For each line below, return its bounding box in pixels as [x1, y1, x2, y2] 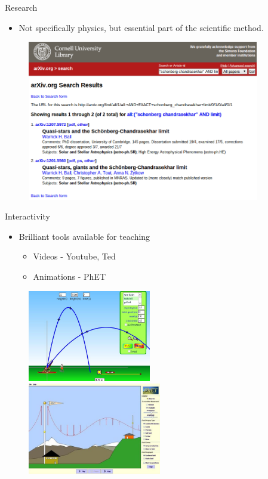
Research [5, 1, 38, 13]
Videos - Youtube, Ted [33, 250, 116, 262]
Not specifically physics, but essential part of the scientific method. [19, 21, 264, 33]
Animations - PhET [33, 270, 106, 283]
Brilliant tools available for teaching [19, 230, 150, 242]
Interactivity [5, 210, 50, 222]
